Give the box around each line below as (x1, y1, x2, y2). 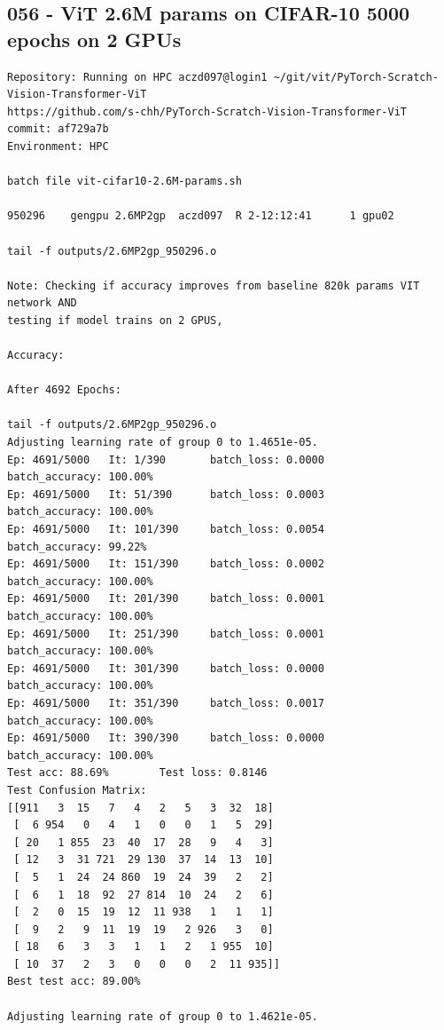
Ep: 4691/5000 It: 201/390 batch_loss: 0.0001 (7, 592, 324, 606)
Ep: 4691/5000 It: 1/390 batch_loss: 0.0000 (7, 453, 324, 466)
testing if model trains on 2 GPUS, (7, 313, 223, 327)
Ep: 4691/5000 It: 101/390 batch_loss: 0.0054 (7, 523, 324, 536)
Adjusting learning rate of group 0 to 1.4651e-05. (7, 436, 318, 449)
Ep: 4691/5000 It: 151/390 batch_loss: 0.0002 (7, 558, 324, 571)
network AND (7, 297, 77, 310)
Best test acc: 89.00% (7, 975, 141, 988)
